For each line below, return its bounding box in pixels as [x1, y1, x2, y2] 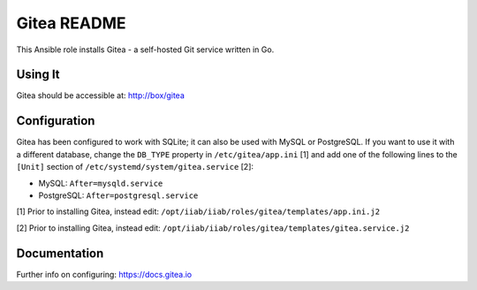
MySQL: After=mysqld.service [38, 178, 163, 188]
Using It [16, 67, 61, 82]
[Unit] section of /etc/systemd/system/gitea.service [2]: [16, 162, 254, 172]
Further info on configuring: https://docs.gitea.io [16, 269, 193, 279]
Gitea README [16, 13, 127, 33]
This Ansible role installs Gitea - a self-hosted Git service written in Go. [16, 44, 275, 55]
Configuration [16, 113, 95, 128]
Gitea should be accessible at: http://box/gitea [16, 90, 185, 101]
